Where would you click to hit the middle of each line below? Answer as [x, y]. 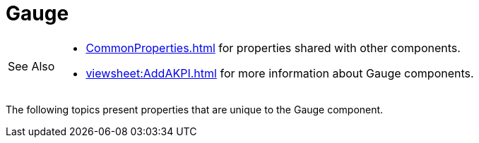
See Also [31, 66]
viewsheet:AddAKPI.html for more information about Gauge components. [280, 73]
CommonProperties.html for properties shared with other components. [273, 48]
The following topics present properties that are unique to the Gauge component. [195, 109]
